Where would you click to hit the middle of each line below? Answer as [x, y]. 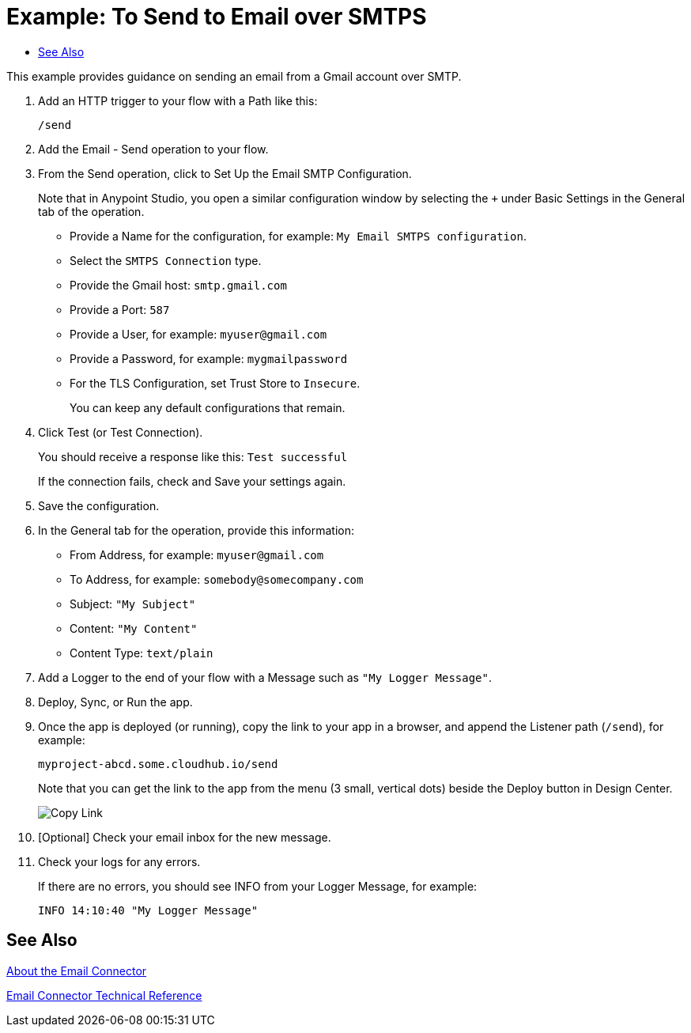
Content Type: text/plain [142, 653]
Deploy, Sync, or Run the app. [115, 702]
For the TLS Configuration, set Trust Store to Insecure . [215, 383]
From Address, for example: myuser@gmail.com [197, 554]
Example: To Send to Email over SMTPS [217, 17]
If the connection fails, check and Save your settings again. [192, 481]
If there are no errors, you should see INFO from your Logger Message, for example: [258, 886]
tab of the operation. [91, 211]
